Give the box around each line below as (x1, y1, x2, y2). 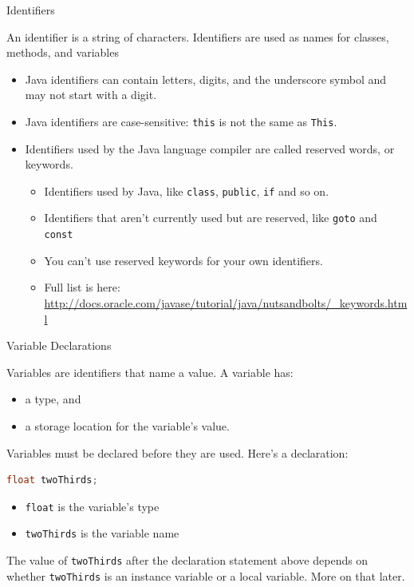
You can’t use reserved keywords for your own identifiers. (44, 252, 323, 268)
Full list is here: (44, 279, 120, 295)
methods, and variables (6, 44, 119, 61)
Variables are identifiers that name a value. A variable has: (6, 363, 294, 380)
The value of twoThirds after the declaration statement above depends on (6, 552, 369, 569)
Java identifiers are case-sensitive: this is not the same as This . (25, 113, 337, 129)
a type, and (25, 391, 81, 407)
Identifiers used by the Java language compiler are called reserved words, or (25, 140, 395, 157)
